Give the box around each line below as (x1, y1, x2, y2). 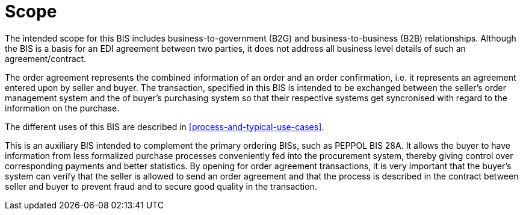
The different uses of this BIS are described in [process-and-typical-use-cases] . (5, 121, 324, 132)
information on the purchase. (5, 102, 120, 113)
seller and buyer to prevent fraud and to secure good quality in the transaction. (5, 181, 317, 192)
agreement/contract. (5, 53, 87, 64)
